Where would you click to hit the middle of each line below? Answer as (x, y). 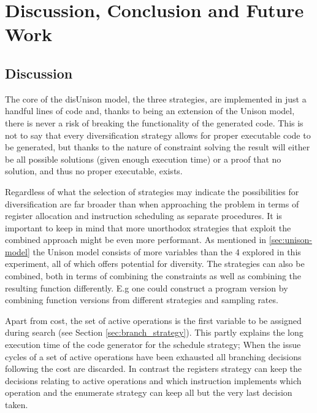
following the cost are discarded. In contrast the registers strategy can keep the (154, 369)
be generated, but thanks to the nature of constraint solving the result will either (158, 147)
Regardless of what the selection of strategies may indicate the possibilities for (152, 191)
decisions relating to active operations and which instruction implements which (153, 380)
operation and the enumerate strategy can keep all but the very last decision (149, 392)
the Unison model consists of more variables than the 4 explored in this (167, 251)
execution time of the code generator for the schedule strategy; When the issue (153, 345)
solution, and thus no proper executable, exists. (94, 171)
